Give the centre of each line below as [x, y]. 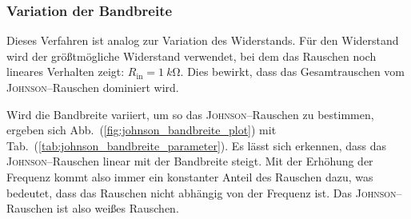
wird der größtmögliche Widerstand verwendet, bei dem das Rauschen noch [192, 56]
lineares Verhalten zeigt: [66, 72]
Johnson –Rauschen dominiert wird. [93, 87]
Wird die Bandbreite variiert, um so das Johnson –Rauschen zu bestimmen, [190, 114]
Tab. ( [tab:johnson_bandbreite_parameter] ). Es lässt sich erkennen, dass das [197, 145]
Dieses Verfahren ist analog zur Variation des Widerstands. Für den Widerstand [203, 40]
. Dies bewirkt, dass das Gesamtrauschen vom [292, 72]
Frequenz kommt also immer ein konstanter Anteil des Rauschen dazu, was [190, 176]
